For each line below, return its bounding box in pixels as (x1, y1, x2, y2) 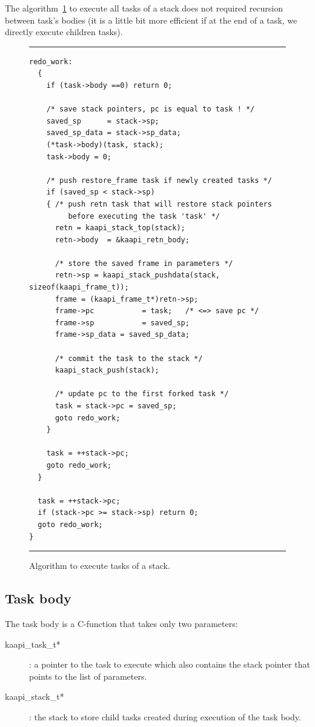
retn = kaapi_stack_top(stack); (55, 224, 185, 233)
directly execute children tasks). (5, 25, 123, 38)
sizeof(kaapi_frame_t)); (29, 283, 129, 292)
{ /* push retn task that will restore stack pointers (46, 199, 272, 208)
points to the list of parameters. (29, 669, 147, 682)
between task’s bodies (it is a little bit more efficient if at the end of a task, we (5, 13, 297, 26)
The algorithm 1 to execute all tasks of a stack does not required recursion (5, 2, 283, 14)
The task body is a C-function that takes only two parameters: (5, 617, 238, 629)
